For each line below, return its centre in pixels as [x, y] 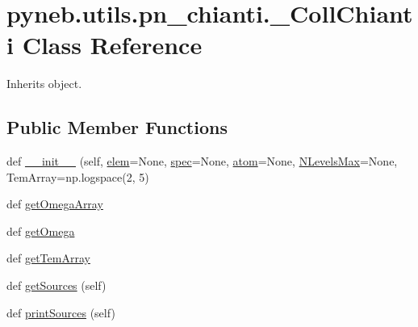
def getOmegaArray [55, 204]
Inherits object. [44, 84]
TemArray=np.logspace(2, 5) [78, 176]
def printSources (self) [61, 312]
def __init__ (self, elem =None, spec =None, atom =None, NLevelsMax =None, [202, 161]
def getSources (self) [56, 285]
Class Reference [112, 45]
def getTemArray [48, 258]
